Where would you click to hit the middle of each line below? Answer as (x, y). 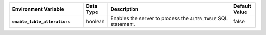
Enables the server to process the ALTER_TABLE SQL (169, 18)
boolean (96, 21)
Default (242, 6)
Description (125, 9)
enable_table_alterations (41, 21)
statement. (123, 24)
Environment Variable (38, 9)
